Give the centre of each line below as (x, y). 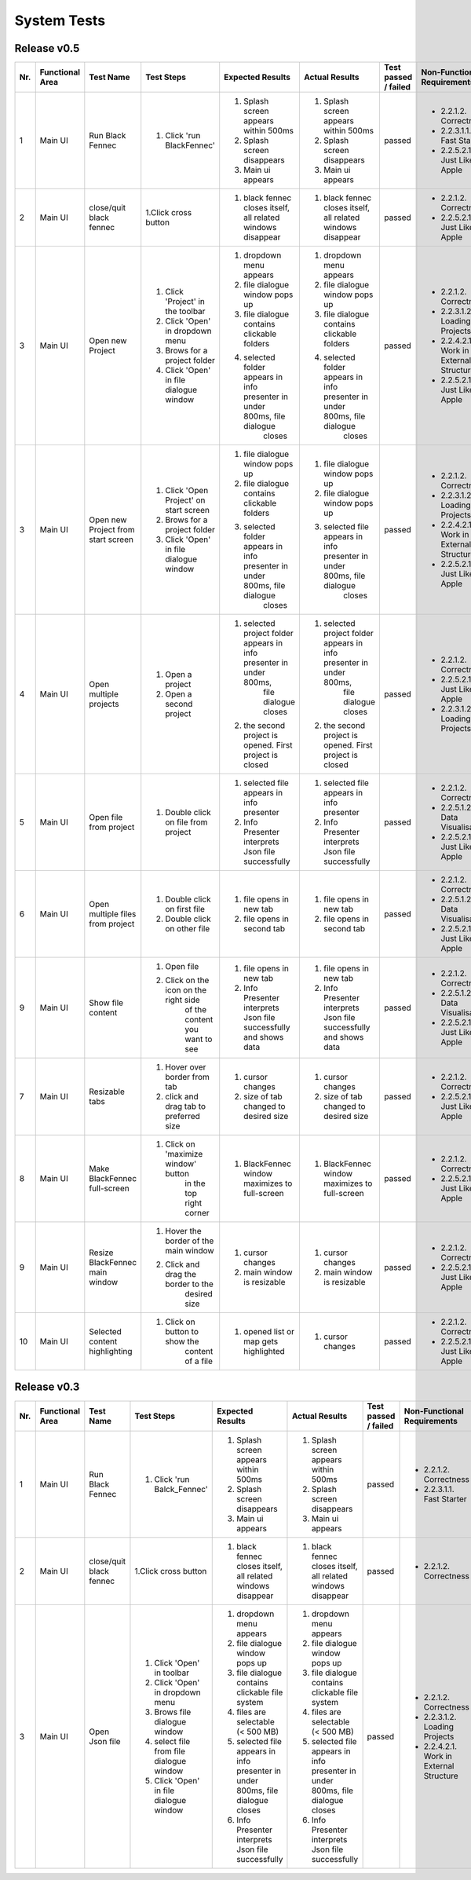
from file (170, 1751)
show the (182, 1341)
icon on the (186, 990)
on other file (188, 929)
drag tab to (186, 1106)
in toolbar (172, 1673)
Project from (112, 530)
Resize (101, 1253)
